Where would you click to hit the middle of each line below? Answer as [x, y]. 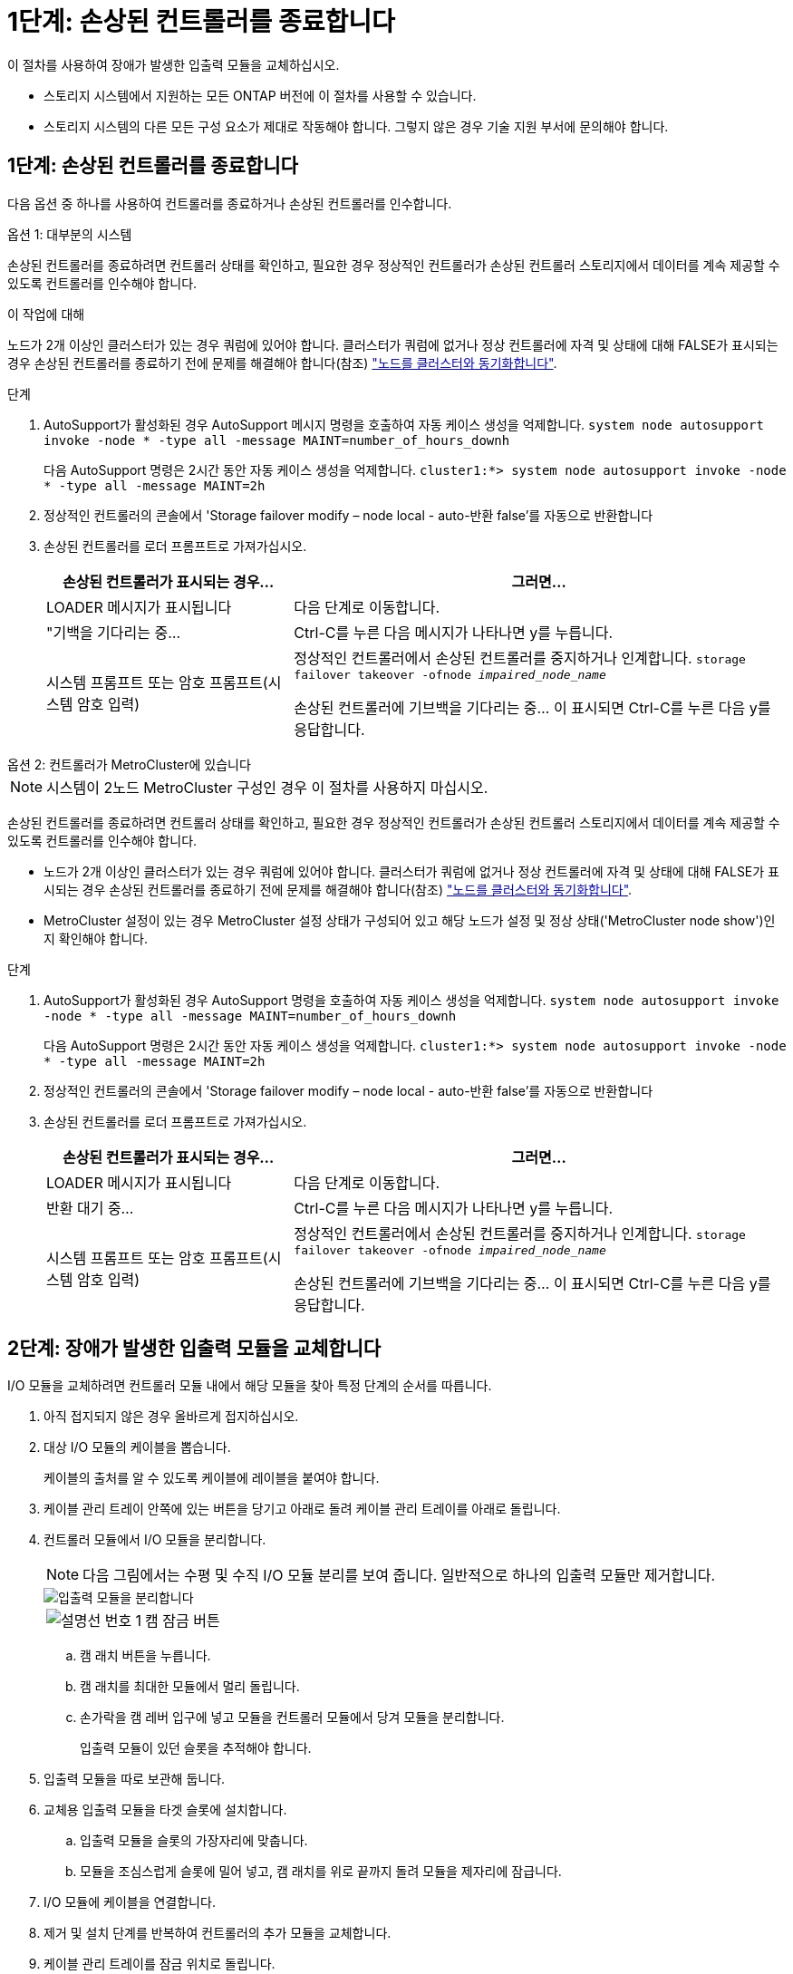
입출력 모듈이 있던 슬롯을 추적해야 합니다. [196, 1748]
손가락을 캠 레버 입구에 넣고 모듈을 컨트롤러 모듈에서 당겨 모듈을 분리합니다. [292, 1718]
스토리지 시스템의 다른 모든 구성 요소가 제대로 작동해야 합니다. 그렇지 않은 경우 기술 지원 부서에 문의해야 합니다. [356, 126]
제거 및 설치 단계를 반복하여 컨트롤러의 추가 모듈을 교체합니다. [218, 1933]
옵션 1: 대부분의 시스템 [70, 234]
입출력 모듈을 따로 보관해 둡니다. [135, 1779]
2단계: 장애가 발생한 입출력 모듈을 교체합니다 [194, 1349]
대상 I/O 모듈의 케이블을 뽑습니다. [137, 1447]
